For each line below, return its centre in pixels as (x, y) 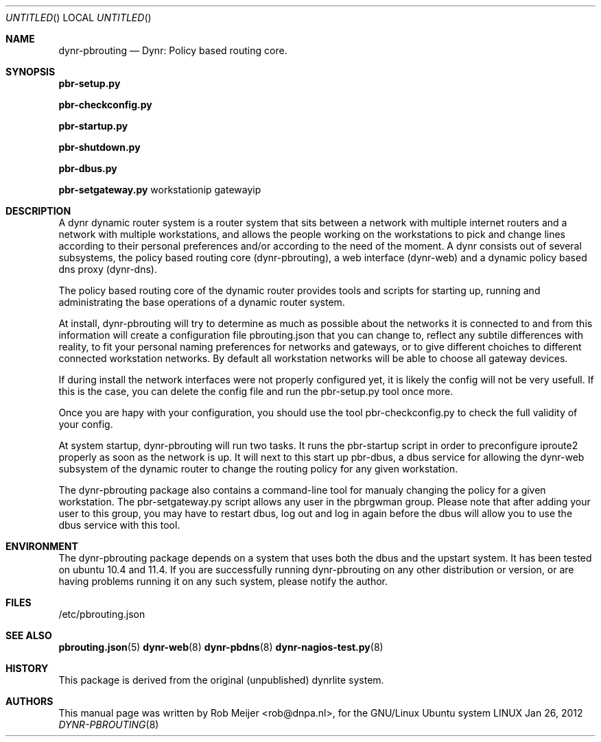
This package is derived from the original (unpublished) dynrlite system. (221, 680)
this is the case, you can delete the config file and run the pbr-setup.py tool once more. (256, 391)
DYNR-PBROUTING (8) (109, 725)
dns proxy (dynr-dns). (108, 269)
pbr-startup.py (93, 126)
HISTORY (27, 668)
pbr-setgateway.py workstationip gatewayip (160, 190)
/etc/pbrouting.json (102, 614)
